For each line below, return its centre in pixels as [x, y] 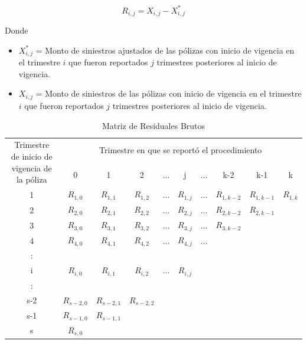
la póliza [32, 179]
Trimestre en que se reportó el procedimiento [181, 149]
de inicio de [32, 156]
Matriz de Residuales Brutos [153, 125]
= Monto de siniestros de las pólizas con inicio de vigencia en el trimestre [169, 93]
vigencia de [32, 168]
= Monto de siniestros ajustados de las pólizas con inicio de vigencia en [165, 50]
